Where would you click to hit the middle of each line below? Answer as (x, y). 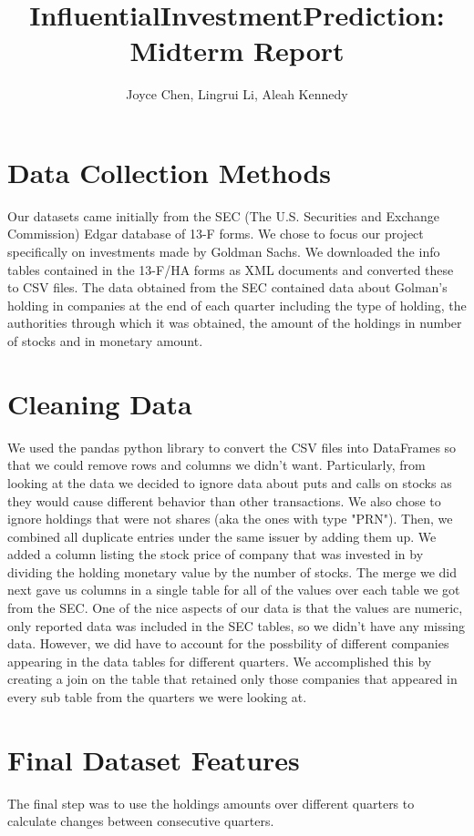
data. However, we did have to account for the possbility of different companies (228, 643)
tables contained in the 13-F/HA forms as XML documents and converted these (231, 269)
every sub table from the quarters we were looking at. (157, 697)
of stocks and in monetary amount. (105, 341)
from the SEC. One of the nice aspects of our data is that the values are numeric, (235, 608)
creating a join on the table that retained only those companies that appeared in (232, 679)
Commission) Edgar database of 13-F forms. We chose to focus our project (216, 234)
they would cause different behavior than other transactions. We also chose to (224, 500)
